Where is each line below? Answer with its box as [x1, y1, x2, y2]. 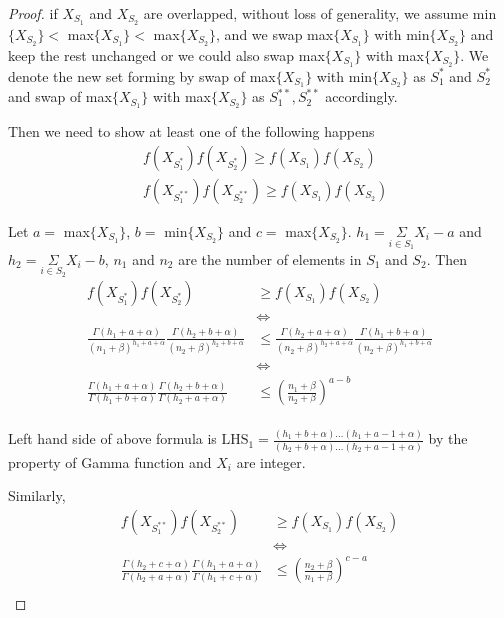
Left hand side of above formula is [8, 428, 217, 449]
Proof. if [8, 3, 58, 23]
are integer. [236, 451, 306, 472]
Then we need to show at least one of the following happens [8, 121, 375, 142]
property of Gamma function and [8, 451, 212, 472]
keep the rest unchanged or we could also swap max [8, 44, 325, 65]
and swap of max [8, 86, 112, 107]
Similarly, [8, 485, 66, 506]
